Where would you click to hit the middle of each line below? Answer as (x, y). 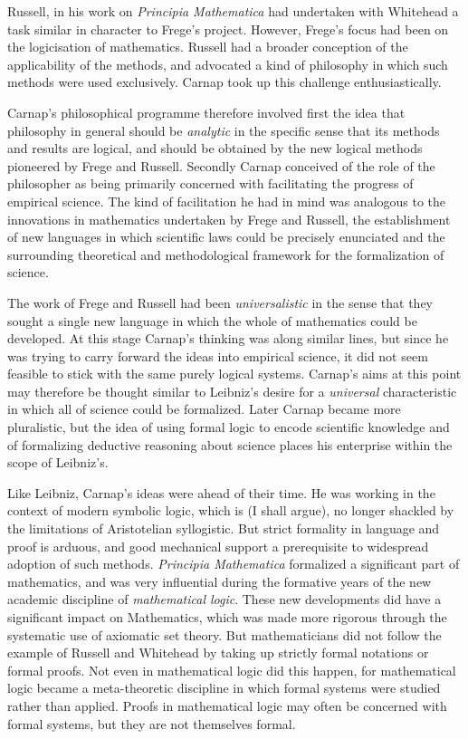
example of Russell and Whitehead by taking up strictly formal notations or (218, 653)
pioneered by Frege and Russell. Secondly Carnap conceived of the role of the (221, 165)
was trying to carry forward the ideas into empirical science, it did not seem (218, 355)
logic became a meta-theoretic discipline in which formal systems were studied (224, 688)
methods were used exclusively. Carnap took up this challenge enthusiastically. (224, 82)
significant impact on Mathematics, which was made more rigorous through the (227, 617)
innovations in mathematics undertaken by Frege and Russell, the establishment (229, 219)
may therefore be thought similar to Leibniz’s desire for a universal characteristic (232, 391)
